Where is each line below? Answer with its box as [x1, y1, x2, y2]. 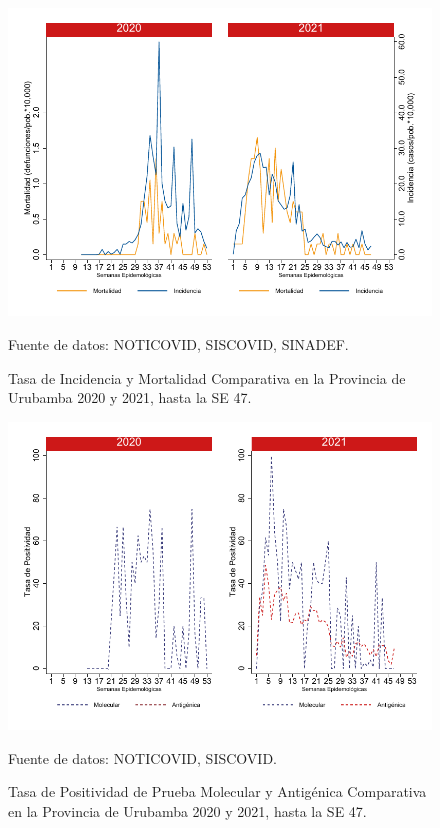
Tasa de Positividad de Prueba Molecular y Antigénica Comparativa [8, 781, 427, 802]
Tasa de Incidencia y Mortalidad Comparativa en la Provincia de [8, 367, 406, 388]
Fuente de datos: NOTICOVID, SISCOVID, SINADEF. [8, 333, 349, 354]
